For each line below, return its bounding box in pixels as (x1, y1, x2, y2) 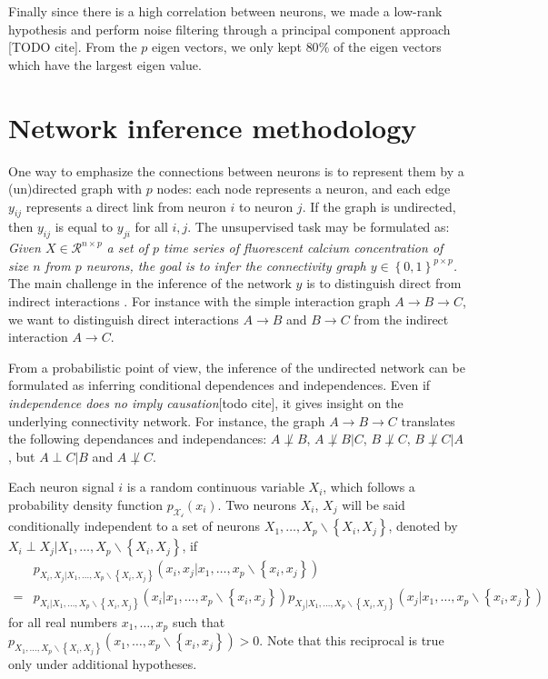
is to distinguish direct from (306, 274, 462, 293)
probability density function (8, 495, 164, 514)
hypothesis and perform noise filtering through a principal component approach (8, 19, 451, 38)
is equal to (55, 217, 114, 236)
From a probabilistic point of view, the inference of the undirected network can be (8, 357, 465, 376)
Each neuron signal (8, 477, 115, 496)
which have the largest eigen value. (8, 55, 202, 74)
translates (401, 411, 455, 430)
